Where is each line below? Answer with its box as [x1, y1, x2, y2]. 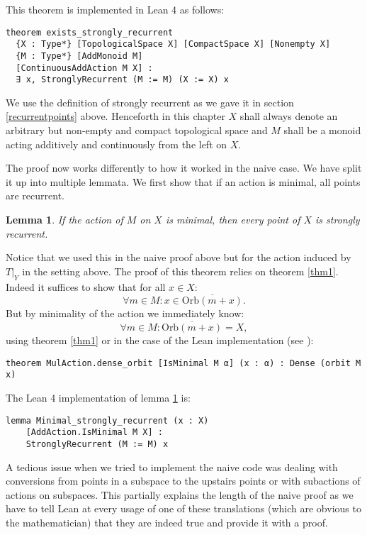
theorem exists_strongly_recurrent [6, 27, 174, 38]
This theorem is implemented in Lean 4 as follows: [6, 2, 225, 16]
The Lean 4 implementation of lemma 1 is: [6, 390, 191, 405]
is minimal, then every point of [165, 212, 300, 227]
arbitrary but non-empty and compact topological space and [6, 123, 268, 138]
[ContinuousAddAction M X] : [16, 62, 153, 73]
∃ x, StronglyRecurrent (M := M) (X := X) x [16, 75, 229, 85]
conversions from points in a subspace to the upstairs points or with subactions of [6, 473, 361, 488]
